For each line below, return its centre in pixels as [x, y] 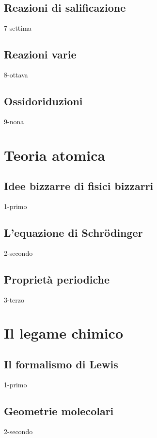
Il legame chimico [64, 333]
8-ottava [16, 75]
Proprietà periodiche [57, 279]
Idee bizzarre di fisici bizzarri [79, 186]
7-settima [18, 28]
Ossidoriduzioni [43, 101]
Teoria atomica [55, 155]
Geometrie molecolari [59, 410]
